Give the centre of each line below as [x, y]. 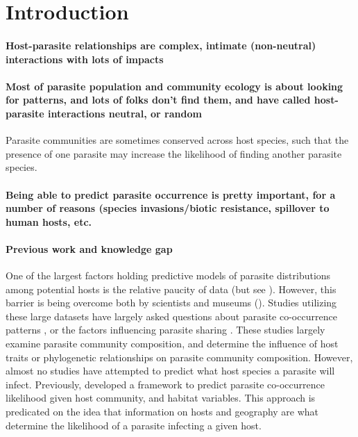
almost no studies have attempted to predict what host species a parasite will [170, 371]
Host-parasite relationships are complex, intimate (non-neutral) [161, 45]
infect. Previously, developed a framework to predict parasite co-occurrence [165, 384]
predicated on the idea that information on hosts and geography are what [162, 412]
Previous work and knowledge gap [89, 248]
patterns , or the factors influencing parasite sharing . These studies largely [165, 330]
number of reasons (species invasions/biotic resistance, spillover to [168, 208]
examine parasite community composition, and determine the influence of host [172, 344]
